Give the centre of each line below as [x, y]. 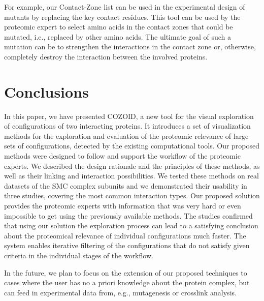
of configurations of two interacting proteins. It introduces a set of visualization [127, 126]
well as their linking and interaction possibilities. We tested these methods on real [131, 176]
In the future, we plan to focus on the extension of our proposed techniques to [126, 272]
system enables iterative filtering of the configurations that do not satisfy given [127, 245]
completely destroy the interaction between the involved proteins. [106, 56]
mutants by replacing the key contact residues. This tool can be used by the [122, 17]
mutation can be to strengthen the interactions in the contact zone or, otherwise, [130, 47]
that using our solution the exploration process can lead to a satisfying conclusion [131, 225]
